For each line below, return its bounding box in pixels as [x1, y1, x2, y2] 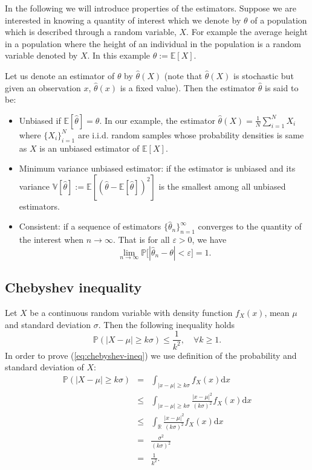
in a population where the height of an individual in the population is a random [5, 37, 301, 50]
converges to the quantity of [198, 220, 302, 233]
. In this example [87, 49, 150, 62]
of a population [250, 13, 307, 26]
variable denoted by [5, 49, 78, 62]
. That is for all [112, 233, 170, 246]
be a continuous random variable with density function [30, 306, 233, 318]
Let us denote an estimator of [5, 69, 115, 82]
